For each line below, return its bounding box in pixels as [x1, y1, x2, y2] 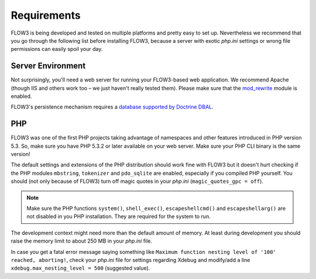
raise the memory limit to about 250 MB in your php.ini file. [11, 237, 152, 244]
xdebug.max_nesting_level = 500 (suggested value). [11, 264, 150, 272]
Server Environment [11, 61, 86, 71]
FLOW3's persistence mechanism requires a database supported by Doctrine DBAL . [11, 103, 214, 111]
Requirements [11, 9, 81, 22]
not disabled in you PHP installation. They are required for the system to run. [26, 213, 211, 220]
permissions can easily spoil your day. [11, 46, 103, 53]
